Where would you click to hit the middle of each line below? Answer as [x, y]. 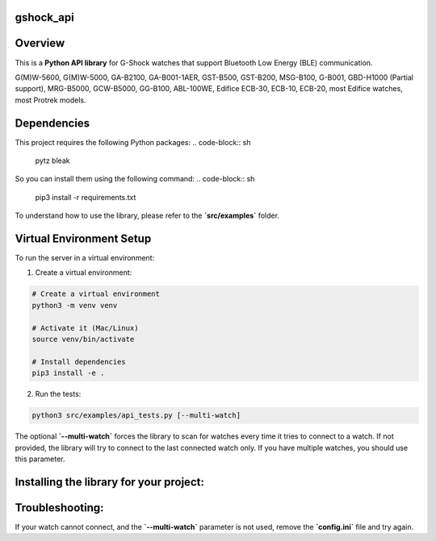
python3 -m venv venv [75, 305]
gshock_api [44, 17]
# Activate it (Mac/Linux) [85, 328]
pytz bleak [52, 160]
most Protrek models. [50, 100]
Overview [40, 43]
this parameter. [40, 459]
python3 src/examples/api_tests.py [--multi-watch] [136, 416]
